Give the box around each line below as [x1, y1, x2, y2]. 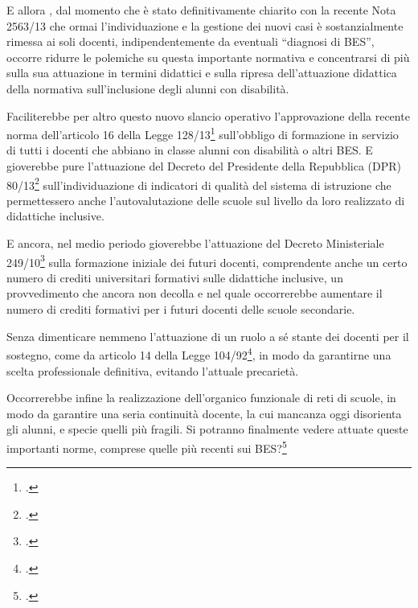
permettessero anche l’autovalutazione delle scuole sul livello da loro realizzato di [6, 191, 405, 208]
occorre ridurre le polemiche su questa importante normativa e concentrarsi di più [6, 48, 410, 65]
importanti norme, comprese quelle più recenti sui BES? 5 [6, 437, 287, 456]
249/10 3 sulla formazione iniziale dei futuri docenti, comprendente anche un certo [6, 251, 408, 270]
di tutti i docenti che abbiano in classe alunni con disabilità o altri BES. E [6, 142, 373, 158]
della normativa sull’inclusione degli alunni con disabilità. [6, 80, 289, 97]
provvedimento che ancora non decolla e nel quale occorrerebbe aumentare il [6, 285, 383, 302]
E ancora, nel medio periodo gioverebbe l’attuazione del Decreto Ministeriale [6, 235, 384, 252]
